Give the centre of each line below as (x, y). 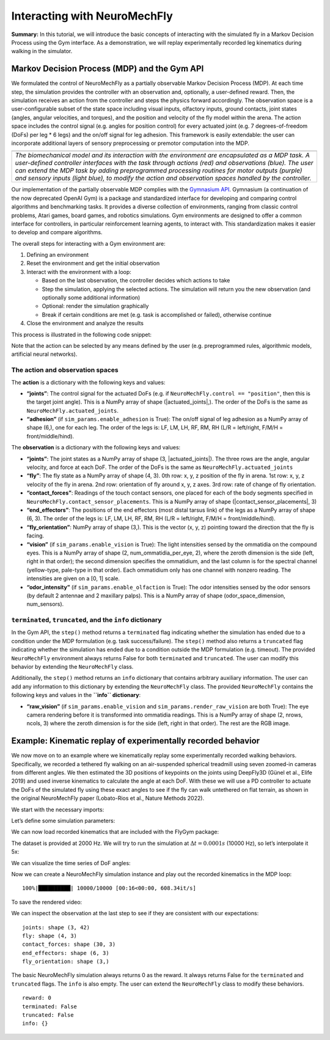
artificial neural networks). (44, 354)
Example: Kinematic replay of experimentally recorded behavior (135, 741)
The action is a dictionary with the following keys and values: (88, 382)
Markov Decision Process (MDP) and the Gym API (108, 69)
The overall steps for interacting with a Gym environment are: (89, 243)
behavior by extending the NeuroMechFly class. (72, 667)
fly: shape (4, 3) (50, 936)
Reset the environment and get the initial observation (93, 264)
